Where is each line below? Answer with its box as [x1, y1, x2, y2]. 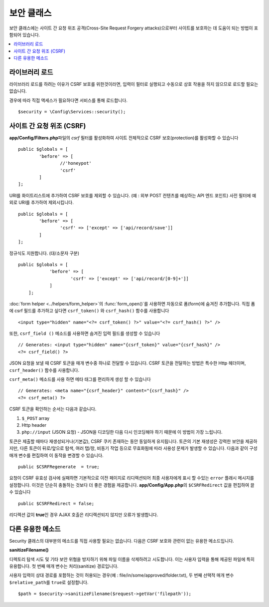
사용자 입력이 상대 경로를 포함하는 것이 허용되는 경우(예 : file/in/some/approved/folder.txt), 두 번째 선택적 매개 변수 [9, 572, 234, 579]
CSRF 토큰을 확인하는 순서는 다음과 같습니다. [9, 406, 97, 412]
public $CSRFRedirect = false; [18, 501, 95, 506]
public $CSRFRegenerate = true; [18, 464, 100, 469]
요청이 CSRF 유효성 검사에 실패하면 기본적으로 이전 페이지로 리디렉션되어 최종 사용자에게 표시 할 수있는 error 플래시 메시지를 [9, 475, 254, 481]
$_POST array [21, 415, 50, 421]
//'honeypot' [60, 160, 92, 166]
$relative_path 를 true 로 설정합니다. [9, 579, 89, 585]
